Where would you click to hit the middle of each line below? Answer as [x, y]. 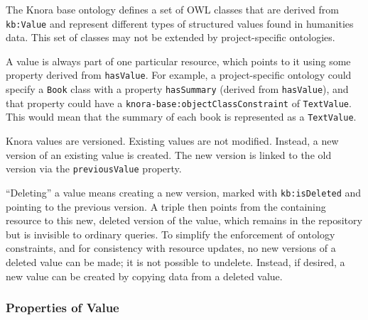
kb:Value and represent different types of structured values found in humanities [180, 23]
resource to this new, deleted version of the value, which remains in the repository [184, 220]
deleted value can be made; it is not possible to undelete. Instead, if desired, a [175, 261]
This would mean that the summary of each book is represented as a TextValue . [181, 117]
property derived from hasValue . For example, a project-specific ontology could [179, 75]
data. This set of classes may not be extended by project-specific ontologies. [171, 37]
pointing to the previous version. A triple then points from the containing [166, 206]
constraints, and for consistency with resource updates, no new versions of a [171, 248]
